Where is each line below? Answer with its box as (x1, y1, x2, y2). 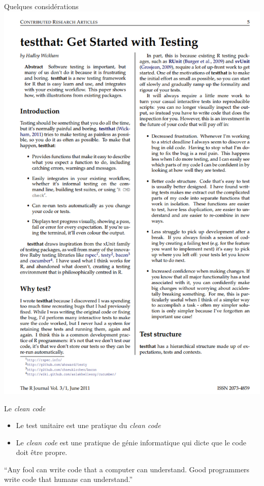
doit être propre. (16, 447, 68, 458)
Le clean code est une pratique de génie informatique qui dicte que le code (16, 437, 246, 447)
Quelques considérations (4, 1, 79, 11)
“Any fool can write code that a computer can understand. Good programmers (4, 464, 250, 474)
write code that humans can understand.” (4, 474, 133, 484)
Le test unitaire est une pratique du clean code (16, 420, 161, 431)
